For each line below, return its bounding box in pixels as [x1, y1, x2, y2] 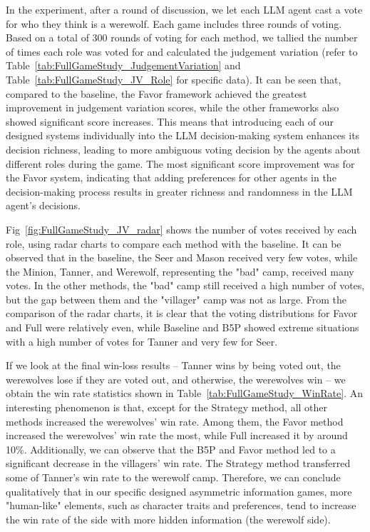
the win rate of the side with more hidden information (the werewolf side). [6, 511, 331, 526]
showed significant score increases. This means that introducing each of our [6, 114, 334, 129]
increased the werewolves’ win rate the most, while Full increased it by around [6, 428, 348, 443]
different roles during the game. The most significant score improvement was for [6, 156, 355, 171]
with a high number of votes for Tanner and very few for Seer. [6, 333, 278, 348]
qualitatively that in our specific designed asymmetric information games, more [6, 483, 352, 498]
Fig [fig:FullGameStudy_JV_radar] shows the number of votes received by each [6, 221, 357, 236]
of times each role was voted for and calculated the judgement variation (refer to [6, 44, 358, 59]
